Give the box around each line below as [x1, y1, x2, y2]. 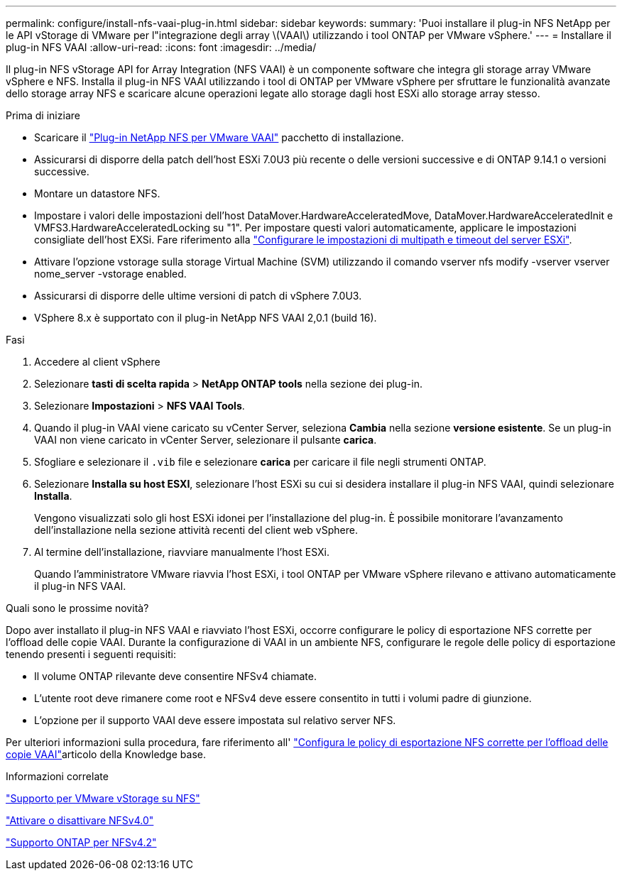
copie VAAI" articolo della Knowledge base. [6, 748, 206, 760]
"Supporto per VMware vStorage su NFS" [6, 792, 200, 804]
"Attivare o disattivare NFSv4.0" [6, 814, 154, 826]
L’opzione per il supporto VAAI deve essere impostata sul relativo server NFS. [34, 714, 396, 726]
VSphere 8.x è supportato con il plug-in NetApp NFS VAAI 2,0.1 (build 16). [34, 312, 377, 324]
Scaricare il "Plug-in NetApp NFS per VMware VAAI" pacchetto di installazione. [34, 131, 404, 143]
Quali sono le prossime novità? [6, 602, 149, 614]
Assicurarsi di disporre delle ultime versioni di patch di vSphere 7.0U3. [34, 290, 362, 302]
